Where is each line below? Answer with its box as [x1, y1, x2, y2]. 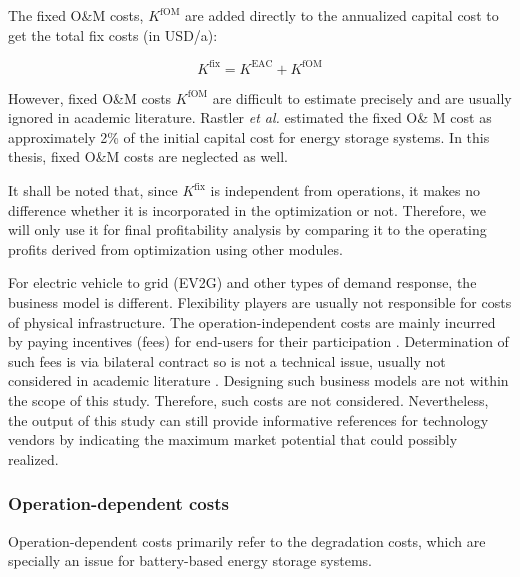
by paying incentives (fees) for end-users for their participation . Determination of [8, 331, 509, 352]
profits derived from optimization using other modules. [8, 238, 343, 259]
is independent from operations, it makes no [210, 180, 481, 201]
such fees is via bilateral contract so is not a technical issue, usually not [8, 350, 446, 371]
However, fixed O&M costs [8, 87, 172, 108]
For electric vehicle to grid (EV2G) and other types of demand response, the [8, 272, 477, 293]
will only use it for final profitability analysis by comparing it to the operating [8, 219, 487, 240]
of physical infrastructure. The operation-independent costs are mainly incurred [8, 311, 496, 332]
